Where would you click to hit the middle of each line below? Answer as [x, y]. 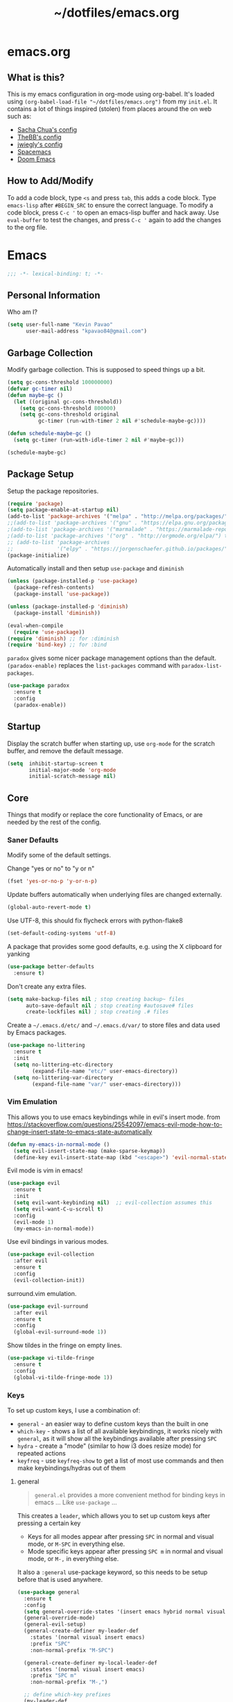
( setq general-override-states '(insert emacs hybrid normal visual [125, 1612]
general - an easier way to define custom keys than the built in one [113, 1424]
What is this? [36, 77]
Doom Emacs [36, 159]
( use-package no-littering [46, 1045]
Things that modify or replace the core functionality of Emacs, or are [105, 815]
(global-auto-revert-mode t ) [49, 907]
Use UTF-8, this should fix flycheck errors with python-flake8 [95, 920]
